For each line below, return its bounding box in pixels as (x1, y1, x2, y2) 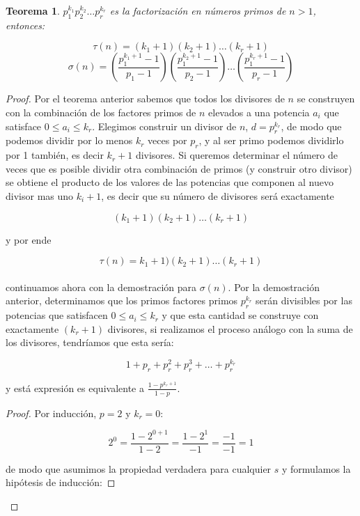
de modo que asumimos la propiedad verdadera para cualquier (6, 461, 272, 476)
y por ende (6, 232, 52, 247)
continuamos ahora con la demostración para (6, 279, 197, 294)
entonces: (6, 17, 45, 32)
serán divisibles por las (256, 293, 352, 308)
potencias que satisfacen (6, 308, 108, 322)
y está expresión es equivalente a (6, 380, 144, 395)
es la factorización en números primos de (109, 3, 286, 17)
